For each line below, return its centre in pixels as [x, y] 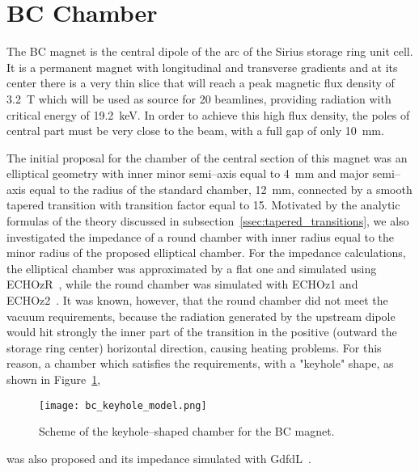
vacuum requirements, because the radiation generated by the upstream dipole [201, 316]
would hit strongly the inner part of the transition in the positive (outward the [202, 332]
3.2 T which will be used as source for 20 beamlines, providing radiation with [199, 98]
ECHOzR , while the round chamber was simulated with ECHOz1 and [182, 284]
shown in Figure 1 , [54, 379]
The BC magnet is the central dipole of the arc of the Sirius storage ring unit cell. [210, 51]
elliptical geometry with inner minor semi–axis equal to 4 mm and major [188, 173]
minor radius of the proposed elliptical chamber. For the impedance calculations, [206, 253]
